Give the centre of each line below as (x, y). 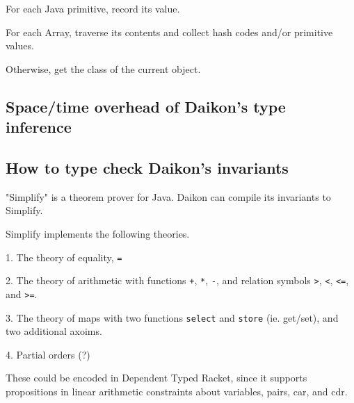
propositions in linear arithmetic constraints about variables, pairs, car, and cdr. (177, 391)
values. (20, 46)
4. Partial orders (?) (48, 354)
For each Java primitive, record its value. (93, 8)
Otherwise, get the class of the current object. (103, 68)
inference (39, 127)
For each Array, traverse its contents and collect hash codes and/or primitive (169, 32)
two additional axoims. (54, 331)
